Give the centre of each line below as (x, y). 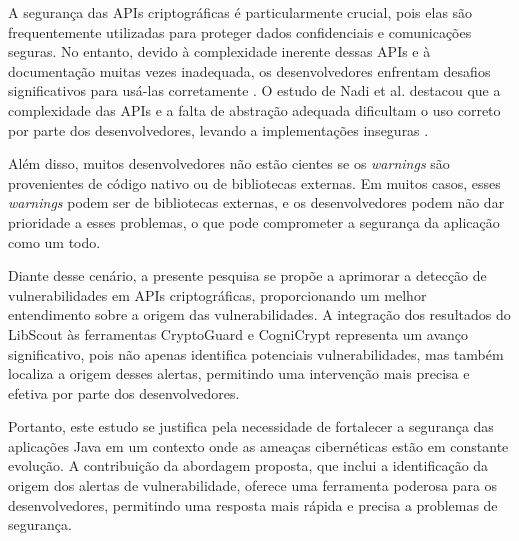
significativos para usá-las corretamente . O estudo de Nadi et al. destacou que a (254, 90)
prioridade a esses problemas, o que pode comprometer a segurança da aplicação (254, 221)
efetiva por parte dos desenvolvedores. (124, 392)
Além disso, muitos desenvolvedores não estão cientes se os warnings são (229, 163)
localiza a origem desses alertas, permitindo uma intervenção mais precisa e (239, 373)
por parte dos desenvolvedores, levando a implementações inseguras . (218, 129)
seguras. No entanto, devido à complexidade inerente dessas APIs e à (219, 51)
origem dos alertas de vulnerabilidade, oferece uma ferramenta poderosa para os (253, 485)
